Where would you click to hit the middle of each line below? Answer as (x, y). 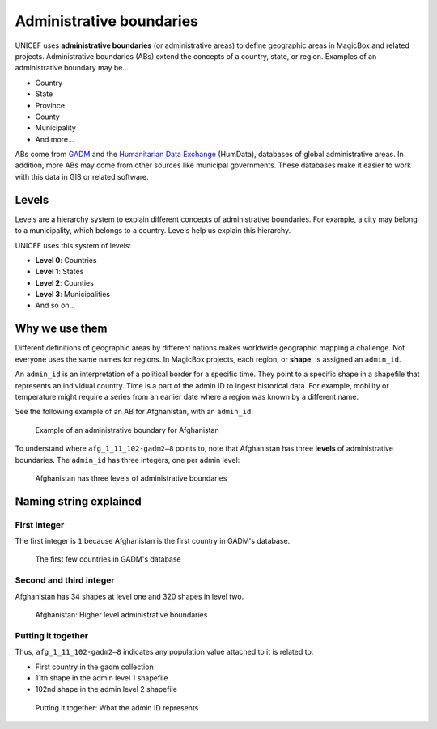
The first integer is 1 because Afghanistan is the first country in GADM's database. (153, 541)
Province (50, 105)
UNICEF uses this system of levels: (73, 245)
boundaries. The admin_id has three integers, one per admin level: (127, 460)
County (47, 117)
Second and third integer (65, 580)
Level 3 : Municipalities (73, 295)
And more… (55, 139)
